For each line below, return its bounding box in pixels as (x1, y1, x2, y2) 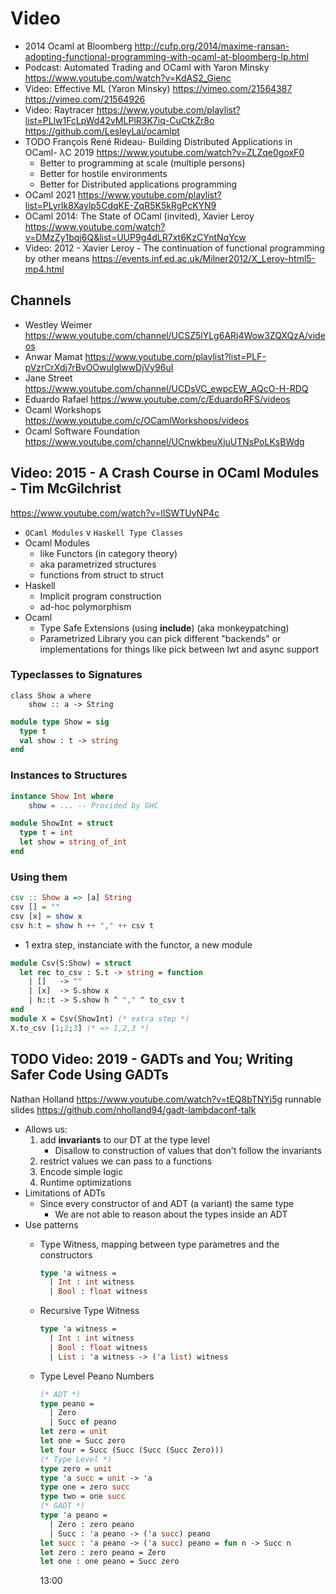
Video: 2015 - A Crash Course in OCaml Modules (10, 465, 320, 482)
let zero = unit (39, 1427, 108, 1437)
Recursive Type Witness (39, 1305, 140, 1317)
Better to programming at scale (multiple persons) (39, 157, 246, 169)
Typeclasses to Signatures (10, 668, 143, 682)
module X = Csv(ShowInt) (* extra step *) (10, 1013, 190, 1024)
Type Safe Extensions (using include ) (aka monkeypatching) (39, 622, 290, 634)
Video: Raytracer (24, 103, 95, 116)
